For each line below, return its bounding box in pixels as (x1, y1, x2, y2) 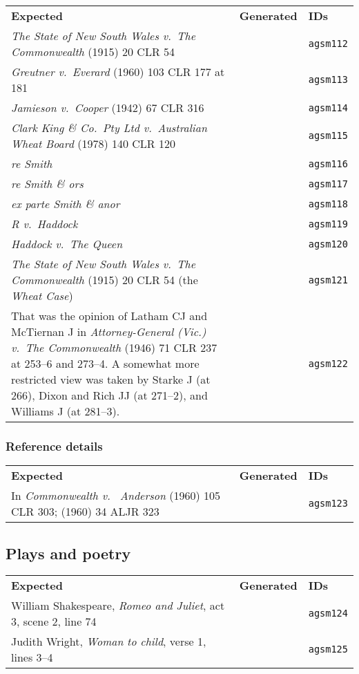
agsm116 (308, 158, 348, 169)
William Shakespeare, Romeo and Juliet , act (11, 597, 225, 614)
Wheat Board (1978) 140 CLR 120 (11, 135, 175, 151)
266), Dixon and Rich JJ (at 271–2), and (11, 387, 208, 403)
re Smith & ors (11, 176, 84, 191)
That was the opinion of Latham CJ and (11, 308, 208, 324)
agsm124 (308, 608, 348, 619)
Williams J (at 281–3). (11, 403, 120, 419)
